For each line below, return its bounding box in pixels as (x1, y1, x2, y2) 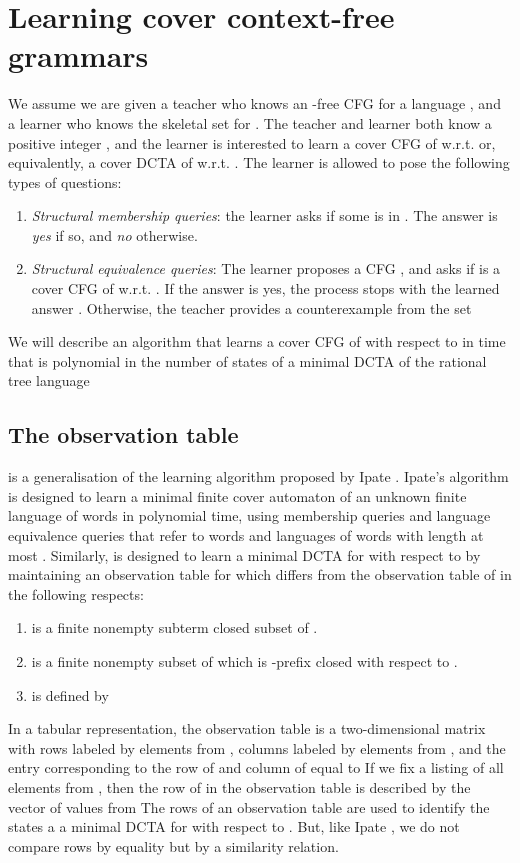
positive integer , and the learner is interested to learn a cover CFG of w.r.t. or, (8, 132, 496, 153)
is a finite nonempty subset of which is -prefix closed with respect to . (31, 650, 458, 671)
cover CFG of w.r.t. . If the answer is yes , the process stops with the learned (31, 278, 500, 299)
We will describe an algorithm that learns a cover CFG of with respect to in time (8, 331, 506, 352)
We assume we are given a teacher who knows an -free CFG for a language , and (8, 93, 501, 114)
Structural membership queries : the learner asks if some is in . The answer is (31, 205, 498, 226)
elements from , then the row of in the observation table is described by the (8, 776, 471, 797)
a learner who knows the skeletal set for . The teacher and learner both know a (8, 112, 492, 133)
